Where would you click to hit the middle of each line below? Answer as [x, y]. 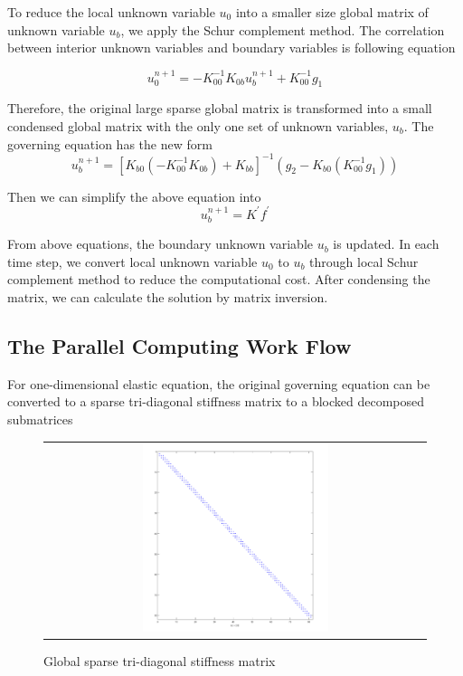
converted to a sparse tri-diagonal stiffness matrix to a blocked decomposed [216, 401]
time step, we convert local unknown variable [132, 261]
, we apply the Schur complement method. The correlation [283, 29]
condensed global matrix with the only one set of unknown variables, [198, 125]
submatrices [40, 419]
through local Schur [364, 261]
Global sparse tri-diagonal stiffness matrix [160, 661]
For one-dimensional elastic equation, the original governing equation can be [219, 383]
